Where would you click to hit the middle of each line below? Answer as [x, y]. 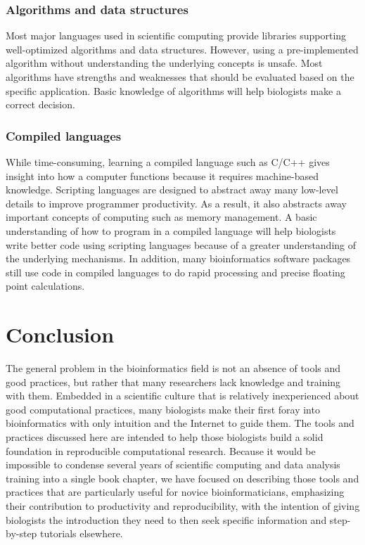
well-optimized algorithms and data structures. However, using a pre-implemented [182, 49]
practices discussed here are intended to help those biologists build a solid [165, 437]
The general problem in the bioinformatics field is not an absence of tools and [173, 368]
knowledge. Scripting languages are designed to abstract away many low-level [172, 190]
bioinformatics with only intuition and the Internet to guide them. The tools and [180, 423]
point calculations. [45, 286]
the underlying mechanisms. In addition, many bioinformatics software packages [178, 258]
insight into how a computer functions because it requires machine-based [162, 175]
